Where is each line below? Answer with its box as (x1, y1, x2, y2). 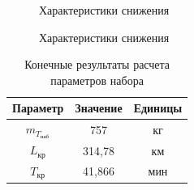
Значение (75, 99, 123, 116)
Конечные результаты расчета (24, 56, 170, 73)
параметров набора (50, 71, 144, 88)
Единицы (133, 99, 183, 116)
